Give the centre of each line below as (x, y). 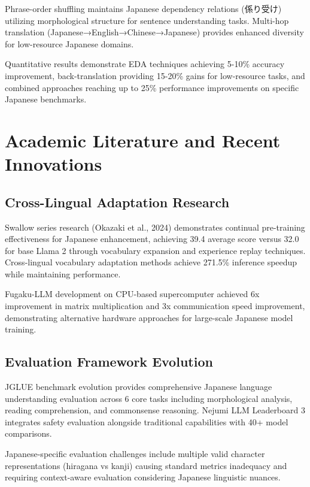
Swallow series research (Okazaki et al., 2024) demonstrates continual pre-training (155, 227)
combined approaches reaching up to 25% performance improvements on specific (152, 87)
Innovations (54, 164)
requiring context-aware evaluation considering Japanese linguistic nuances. (143, 477)
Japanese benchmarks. (46, 99)
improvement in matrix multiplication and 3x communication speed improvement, (155, 306)
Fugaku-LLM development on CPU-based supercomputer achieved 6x (132, 294)
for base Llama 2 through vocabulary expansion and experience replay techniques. (155, 250)
